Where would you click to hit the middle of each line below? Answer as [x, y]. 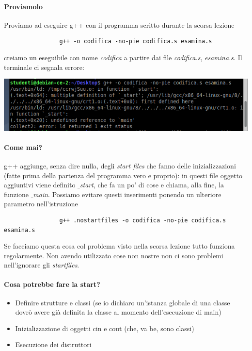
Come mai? [23, 147]
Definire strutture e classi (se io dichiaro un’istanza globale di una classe [123, 302]
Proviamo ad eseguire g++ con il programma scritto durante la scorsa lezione [119, 25]
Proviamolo [24, 6]
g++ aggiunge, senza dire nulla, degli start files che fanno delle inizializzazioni [120, 165]
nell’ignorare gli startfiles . [42, 265]
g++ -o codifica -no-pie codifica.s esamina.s [136, 42]
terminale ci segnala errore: [44, 67]
